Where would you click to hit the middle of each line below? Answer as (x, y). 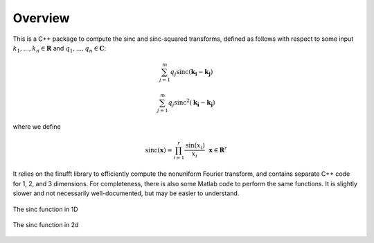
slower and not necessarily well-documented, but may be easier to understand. (126, 193)
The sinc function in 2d (46, 225)
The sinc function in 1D (46, 209)
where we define (37, 126)
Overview (41, 18)
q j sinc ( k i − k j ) (192, 73)
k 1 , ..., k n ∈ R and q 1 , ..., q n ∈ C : (60, 49)
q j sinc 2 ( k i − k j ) (192, 103)
